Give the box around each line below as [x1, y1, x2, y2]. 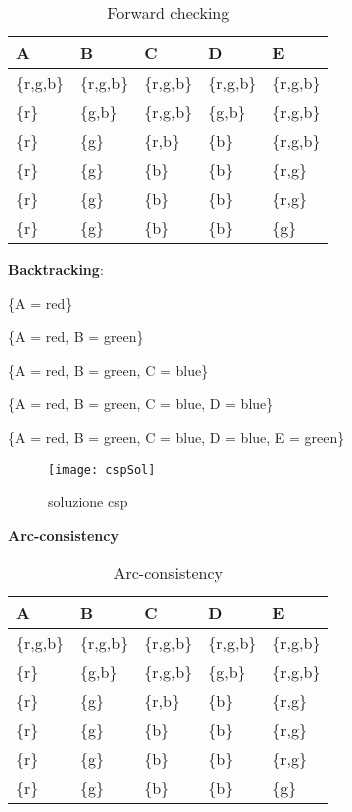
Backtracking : [8, 259, 104, 279]
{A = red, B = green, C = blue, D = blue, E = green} [8, 426, 345, 447]
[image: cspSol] [48, 462, 156, 477]
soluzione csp [48, 491, 128, 512]
